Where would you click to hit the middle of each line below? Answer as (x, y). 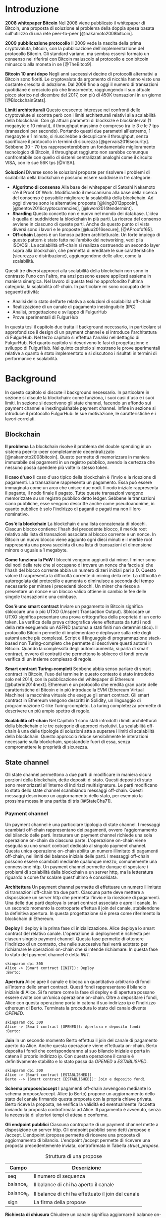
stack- (155, 638)
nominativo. (17, 514)
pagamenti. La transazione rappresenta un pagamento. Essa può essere (79, 482)
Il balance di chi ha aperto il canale (74, 1185)
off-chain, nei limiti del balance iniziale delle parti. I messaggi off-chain (77, 856)
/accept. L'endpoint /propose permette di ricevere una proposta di (73, 1135)
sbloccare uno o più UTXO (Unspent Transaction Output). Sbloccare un (78, 611)
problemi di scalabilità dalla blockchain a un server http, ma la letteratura (79, 872)
